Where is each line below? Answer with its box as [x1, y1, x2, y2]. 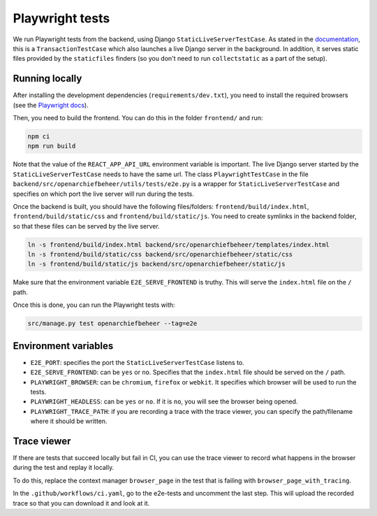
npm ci [27, 133, 50, 140]
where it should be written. [30, 417, 108, 426]
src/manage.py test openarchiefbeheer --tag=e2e [27, 320, 198, 328]
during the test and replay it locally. [13, 464, 114, 472]
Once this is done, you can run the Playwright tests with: [13, 301, 175, 309]
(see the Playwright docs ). [13, 101, 89, 109]
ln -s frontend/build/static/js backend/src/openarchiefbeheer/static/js [27, 260, 286, 268]
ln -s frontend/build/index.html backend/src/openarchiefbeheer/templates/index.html [27, 241, 330, 248]
